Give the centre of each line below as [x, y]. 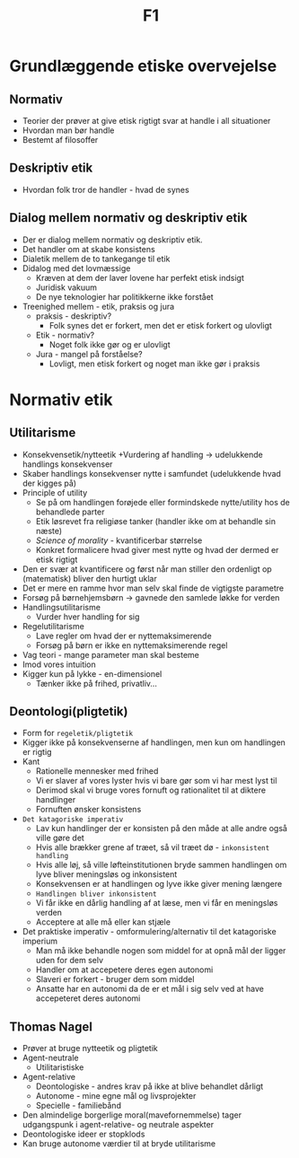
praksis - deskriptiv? [74, 316]
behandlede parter [70, 512]
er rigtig [37, 752]
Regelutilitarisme [53, 626]
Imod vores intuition [59, 664]
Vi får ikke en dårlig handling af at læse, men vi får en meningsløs [157, 903]
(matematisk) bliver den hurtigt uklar [89, 578]
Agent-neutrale [50, 1058]
